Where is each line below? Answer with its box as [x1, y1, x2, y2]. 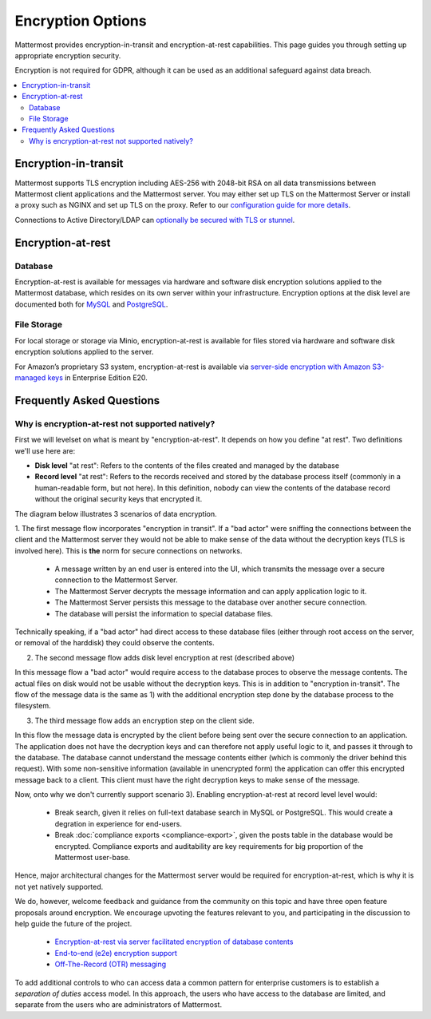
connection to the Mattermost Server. [54, 575, 178, 585]
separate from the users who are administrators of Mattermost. [14, 1000, 223, 1009]
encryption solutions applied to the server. [14, 347, 154, 357]
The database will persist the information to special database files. [54, 609, 273, 618]
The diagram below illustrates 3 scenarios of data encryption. [14, 509, 217, 518]
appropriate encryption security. [14, 50, 121, 60]
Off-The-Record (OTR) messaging [54, 959, 167, 969]
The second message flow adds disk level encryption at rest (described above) [34, 652, 295, 662]
